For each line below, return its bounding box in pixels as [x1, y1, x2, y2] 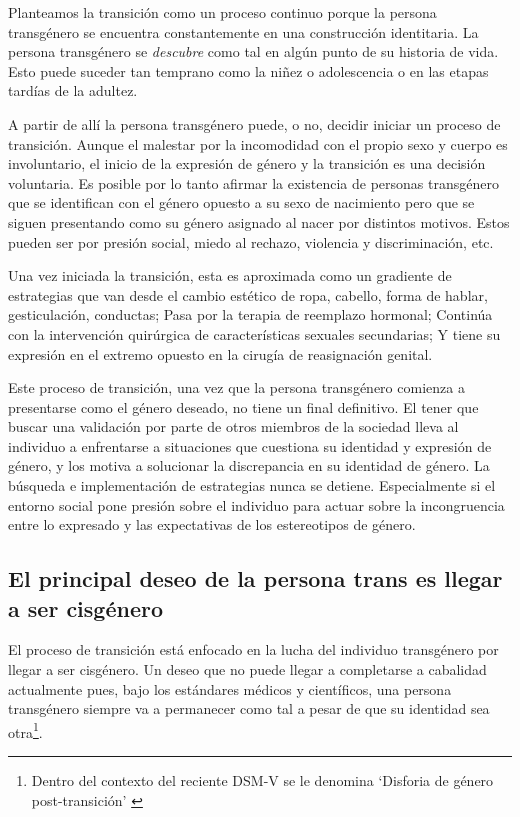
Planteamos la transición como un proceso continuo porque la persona [8, 2, 437, 22]
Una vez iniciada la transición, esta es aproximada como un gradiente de [8, 265, 452, 286]
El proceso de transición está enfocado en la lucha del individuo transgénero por [8, 639, 499, 660]
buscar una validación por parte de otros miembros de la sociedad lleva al [8, 416, 459, 437]
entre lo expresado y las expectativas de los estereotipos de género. [8, 514, 416, 535]
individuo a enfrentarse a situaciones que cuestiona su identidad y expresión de [8, 435, 492, 456]
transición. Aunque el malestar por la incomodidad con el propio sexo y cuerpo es [8, 133, 508, 154]
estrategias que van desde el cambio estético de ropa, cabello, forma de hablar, [8, 284, 488, 305]
